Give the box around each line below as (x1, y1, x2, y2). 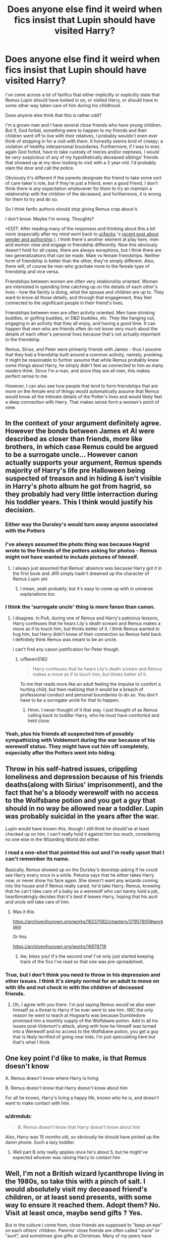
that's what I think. (12, 1039, 51, 1045)
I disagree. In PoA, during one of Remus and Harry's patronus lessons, (12, 615, 159, 621)
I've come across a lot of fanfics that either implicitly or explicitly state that (5, 91, 160, 98)
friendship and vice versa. (5, 268, 60, 274)
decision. (5, 506, 35, 514)
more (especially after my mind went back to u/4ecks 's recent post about (5, 231, 159, 237)
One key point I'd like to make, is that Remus (5, 1054, 147, 1062)
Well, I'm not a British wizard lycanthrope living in (5, 1169, 164, 1178)
